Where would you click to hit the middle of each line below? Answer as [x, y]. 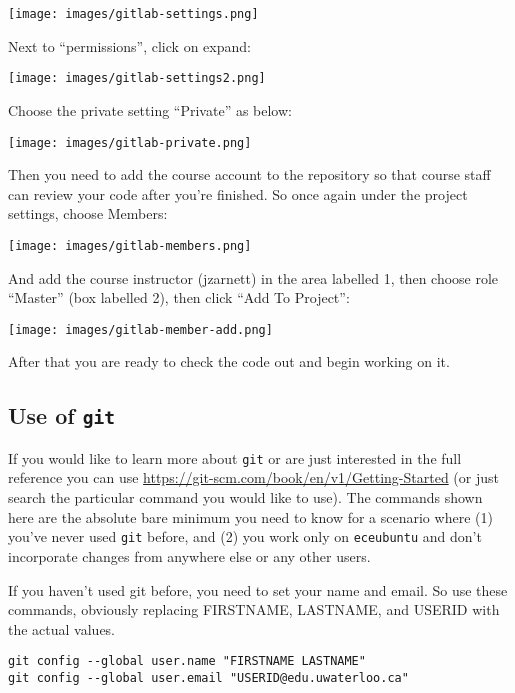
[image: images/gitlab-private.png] [130, 142]
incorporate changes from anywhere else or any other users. [189, 555]
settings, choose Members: [88, 213]
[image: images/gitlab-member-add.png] [140, 329]
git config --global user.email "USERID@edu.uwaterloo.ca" [208, 677]
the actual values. [62, 628]
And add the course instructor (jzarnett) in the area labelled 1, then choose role [253, 277]
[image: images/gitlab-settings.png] [133, 14]
